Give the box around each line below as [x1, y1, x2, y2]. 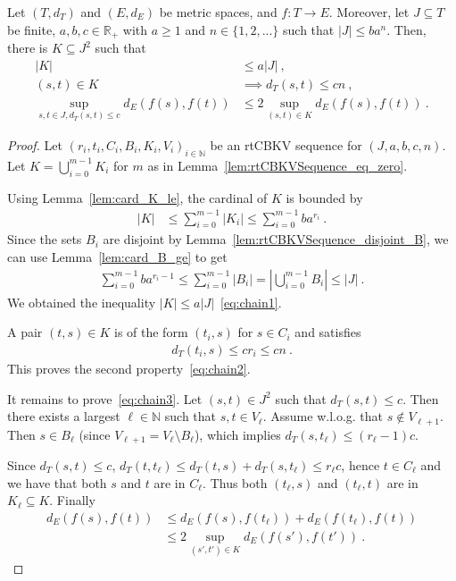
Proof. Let [7, 135, 62, 154]
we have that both [7, 473, 107, 492]
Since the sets [7, 230, 82, 248]
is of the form [113, 323, 188, 341]
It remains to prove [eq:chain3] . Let [7, 389, 203, 408]
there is [7, 38, 48, 57]
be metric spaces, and [159, 3, 278, 21]
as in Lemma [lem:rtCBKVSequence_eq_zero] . [147, 156, 408, 174]
